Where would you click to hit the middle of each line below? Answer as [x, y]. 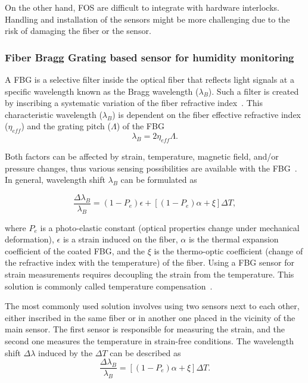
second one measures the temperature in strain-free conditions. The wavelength [150, 340]
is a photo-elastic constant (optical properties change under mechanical [170, 227]
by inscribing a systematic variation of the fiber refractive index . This [134, 103]
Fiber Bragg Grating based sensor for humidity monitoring [150, 57]
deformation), [29, 239]
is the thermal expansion [234, 239]
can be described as [145, 352]
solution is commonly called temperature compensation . [109, 286]
